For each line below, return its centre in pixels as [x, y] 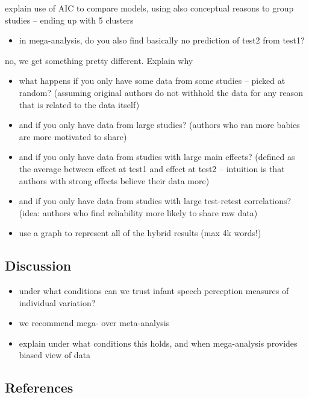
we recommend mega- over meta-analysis [94, 323]
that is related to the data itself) [79, 104]
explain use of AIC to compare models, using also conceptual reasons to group [149, 8]
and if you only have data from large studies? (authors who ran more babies [159, 125]
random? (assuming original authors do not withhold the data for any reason [161, 92]
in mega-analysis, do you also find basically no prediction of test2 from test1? [162, 40]
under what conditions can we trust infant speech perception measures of [154, 291]
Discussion [38, 265]
